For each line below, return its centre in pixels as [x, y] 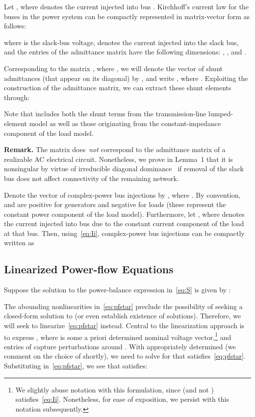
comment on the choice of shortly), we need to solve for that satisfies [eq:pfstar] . [125, 356]
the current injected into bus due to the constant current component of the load [124, 223]
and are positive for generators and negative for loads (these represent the [115, 204]
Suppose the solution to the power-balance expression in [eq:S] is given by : [117, 290]
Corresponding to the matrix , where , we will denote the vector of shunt [113, 68]
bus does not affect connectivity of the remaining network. [91, 178]
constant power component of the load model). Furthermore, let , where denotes [124, 214]
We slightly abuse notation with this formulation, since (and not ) [115, 389]
